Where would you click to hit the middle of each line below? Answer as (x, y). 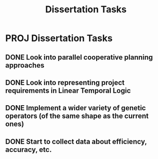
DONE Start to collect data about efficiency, (76, 141)
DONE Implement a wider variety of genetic (76, 108)
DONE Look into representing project (65, 82)
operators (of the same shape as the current (77, 116)
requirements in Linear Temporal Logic (68, 91)
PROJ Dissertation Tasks (59, 38)
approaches (25, 65)
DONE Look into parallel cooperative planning (79, 57)
